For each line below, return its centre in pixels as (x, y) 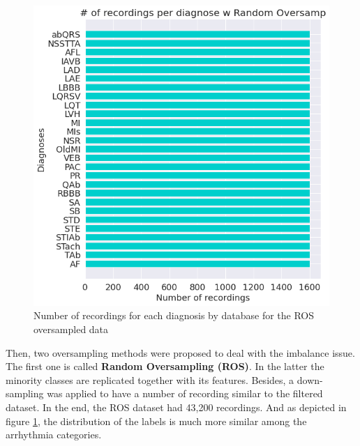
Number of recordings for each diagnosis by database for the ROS (174, 315)
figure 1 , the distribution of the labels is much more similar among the (156, 421)
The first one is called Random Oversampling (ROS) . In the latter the (165, 366)
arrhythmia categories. (54, 435)
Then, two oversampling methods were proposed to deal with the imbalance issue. (180, 352)
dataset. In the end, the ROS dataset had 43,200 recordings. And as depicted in (176, 407)
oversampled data (71, 329)
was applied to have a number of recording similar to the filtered (185, 393)
